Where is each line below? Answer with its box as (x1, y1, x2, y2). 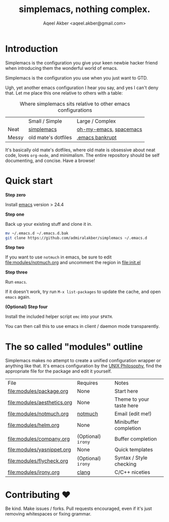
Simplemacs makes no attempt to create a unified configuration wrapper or (5, 358, 161, 364)
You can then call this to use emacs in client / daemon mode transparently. (5, 323, 160, 329)
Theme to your (114, 396, 149, 403)
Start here (114, 388, 138, 395)
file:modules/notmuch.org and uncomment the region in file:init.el (5, 259, 141, 266)
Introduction (5, 43, 58, 54)
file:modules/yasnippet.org (8, 446, 71, 453)
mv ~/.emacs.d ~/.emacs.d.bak (5, 230, 69, 236)
